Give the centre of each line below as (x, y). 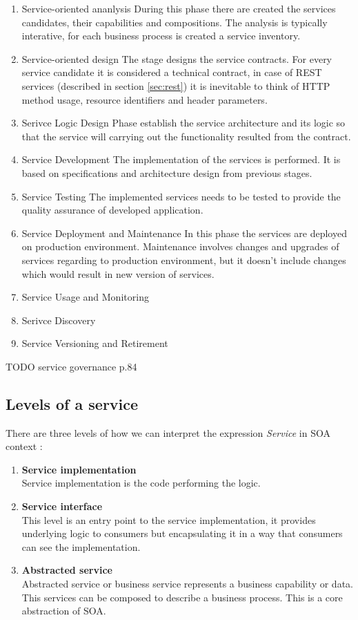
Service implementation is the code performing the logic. (141, 483)
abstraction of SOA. (64, 611)
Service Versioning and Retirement (95, 343)
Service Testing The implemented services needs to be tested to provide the (181, 196)
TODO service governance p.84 (71, 366)
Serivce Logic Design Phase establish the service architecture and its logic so (183, 123)
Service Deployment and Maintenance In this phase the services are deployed (184, 233)
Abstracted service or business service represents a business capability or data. (187, 584)
